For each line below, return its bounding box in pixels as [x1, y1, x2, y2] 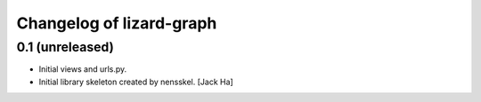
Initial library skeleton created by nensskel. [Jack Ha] [38, 76, 233, 87]
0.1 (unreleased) [16, 39, 115, 55]
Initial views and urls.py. [38, 64, 127, 75]
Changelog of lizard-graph [16, 13, 217, 33]
